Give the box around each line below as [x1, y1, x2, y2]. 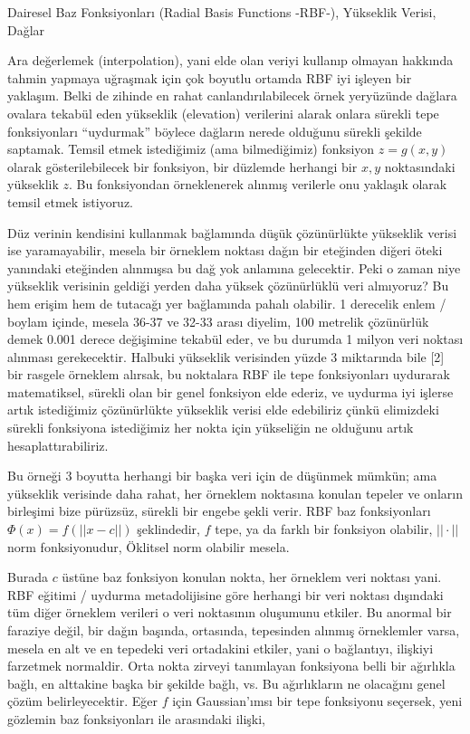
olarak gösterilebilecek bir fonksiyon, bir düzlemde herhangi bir [7, 157, 358, 176]
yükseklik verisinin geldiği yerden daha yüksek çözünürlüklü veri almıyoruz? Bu [7, 276, 449, 295]
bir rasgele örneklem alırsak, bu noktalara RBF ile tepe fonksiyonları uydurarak [7, 365, 450, 384]
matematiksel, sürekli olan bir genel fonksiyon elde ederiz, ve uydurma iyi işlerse [7, 382, 454, 401]
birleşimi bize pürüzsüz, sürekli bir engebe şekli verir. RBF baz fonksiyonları [7, 501, 431, 520]
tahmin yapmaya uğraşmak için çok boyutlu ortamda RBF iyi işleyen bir [7, 68, 412, 87]
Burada [7, 567, 48, 586]
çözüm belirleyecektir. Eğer [7, 691, 158, 710]
